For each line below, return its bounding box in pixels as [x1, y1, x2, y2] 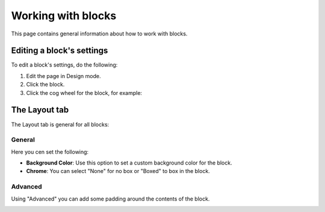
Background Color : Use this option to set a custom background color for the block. [26, 159, 232, 166]
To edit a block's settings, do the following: [11, 61, 118, 68]
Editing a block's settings [11, 46, 108, 56]
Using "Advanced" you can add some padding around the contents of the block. [11, 195, 210, 202]
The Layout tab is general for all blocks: [11, 121, 110, 128]
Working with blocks [11, 9, 117, 22]
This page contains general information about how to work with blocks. [11, 30, 188, 37]
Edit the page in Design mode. [26, 72, 101, 79]
